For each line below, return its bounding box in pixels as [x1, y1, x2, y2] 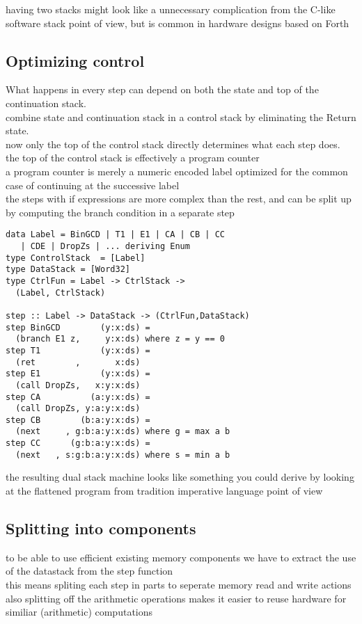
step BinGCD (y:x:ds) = [6, 322, 150, 333]
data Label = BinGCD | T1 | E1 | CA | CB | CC [6, 230, 225, 240]
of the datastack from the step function [6, 563, 173, 578]
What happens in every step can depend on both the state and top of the [6, 82, 319, 97]
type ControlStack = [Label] [6, 253, 145, 263]
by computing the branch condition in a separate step [6, 205, 235, 219]
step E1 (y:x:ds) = [6, 369, 150, 379]
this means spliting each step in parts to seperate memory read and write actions [6, 577, 352, 592]
